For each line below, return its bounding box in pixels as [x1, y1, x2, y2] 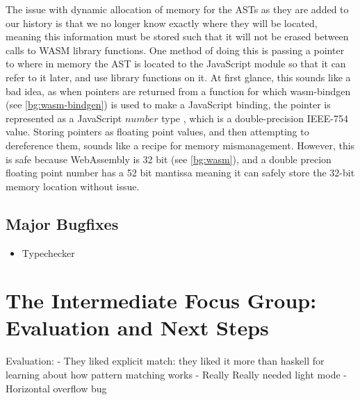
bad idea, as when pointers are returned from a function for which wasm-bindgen [6, 83, 351, 98]
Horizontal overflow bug [6, 381, 107, 395]
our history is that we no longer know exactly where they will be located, [6, 15, 318, 30]
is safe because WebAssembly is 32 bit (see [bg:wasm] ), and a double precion [6, 151, 332, 166]
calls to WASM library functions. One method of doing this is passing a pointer [6, 42, 345, 57]
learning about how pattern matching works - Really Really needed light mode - [6, 367, 347, 382]
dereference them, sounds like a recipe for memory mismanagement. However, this [6, 137, 355, 152]
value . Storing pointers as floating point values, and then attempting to [6, 124, 309, 139]
